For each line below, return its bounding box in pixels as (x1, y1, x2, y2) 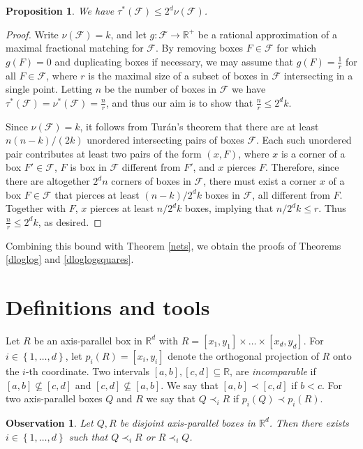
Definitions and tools (6, 292, 210, 321)
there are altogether (6, 174, 90, 188)
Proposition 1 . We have (6, 3, 114, 17)
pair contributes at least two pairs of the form (6, 146, 202, 160)
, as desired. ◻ (38, 214, 102, 229)
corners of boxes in (111, 174, 191, 188)
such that (68, 429, 108, 443)
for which (276, 40, 317, 55)
